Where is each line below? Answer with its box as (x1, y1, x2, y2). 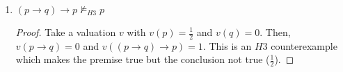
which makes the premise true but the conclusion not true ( (15, 52, 270, 66)
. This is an (202, 38, 252, 53)
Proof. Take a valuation (15, 25, 116, 39)
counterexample (271, 38, 337, 53)
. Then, (260, 25, 291, 39)
